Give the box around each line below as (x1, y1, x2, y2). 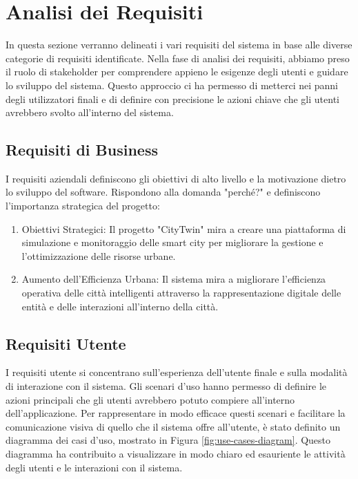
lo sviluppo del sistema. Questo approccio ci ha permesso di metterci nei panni (6, 77, 339, 92)
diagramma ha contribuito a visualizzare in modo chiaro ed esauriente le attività (6, 447, 346, 460)
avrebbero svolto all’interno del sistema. (6, 105, 174, 120)
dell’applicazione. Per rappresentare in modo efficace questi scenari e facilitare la (6, 406, 346, 420)
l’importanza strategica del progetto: (6, 198, 160, 213)
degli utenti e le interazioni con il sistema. (6, 460, 183, 474)
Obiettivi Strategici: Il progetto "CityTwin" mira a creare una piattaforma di (21, 221, 346, 236)
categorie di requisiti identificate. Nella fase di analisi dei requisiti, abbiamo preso (6, 50, 350, 65)
